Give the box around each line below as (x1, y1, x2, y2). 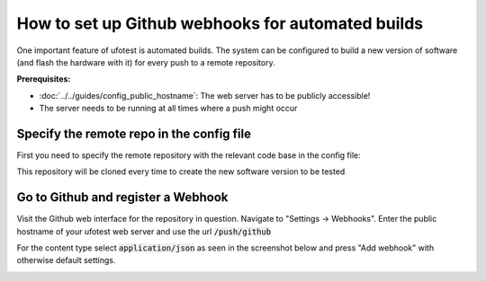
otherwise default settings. (16, 255, 116, 266)
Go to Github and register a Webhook (16, 189, 229, 206)
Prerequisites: (16, 74, 71, 84)
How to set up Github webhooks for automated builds (16, 13, 423, 33)
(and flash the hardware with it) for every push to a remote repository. (16, 57, 275, 67)
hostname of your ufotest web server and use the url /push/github (16, 225, 272, 237)
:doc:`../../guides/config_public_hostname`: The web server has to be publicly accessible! (39, 90, 371, 101)
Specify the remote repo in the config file (16, 126, 252, 141)
